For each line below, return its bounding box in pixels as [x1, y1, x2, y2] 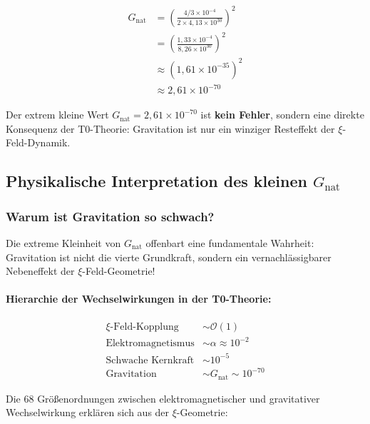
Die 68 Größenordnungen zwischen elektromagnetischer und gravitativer [6, 390, 320, 405]
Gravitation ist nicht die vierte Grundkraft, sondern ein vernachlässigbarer [6, 249, 332, 264]
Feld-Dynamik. [6, 135, 71, 150]
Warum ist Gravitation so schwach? [6, 207, 215, 225]
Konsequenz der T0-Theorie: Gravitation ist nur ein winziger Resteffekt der [6, 121, 335, 136]
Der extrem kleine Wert [6, 107, 109, 122]
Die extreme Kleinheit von [6, 235, 121, 250]
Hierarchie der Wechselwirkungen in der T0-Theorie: [6, 291, 272, 306]
